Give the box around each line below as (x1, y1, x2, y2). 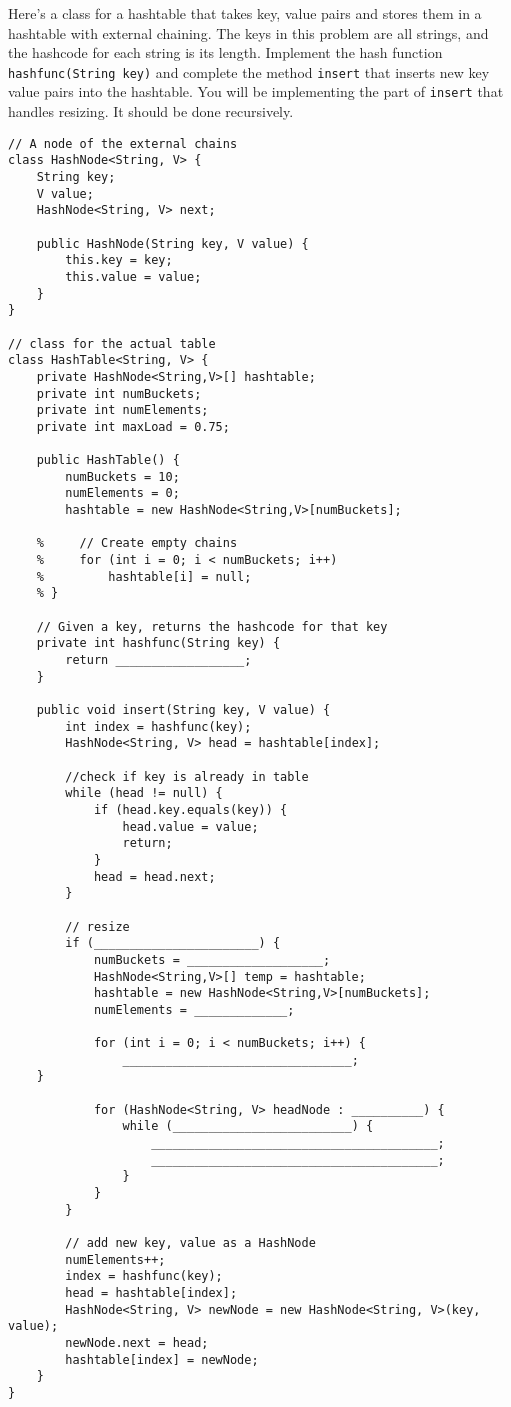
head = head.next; (93, 869, 216, 884)
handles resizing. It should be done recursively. (8, 101, 294, 122)
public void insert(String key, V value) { (36, 703, 331, 717)
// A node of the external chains (8, 136, 238, 151)
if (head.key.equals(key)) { (93, 802, 288, 817)
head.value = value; (122, 819, 259, 834)
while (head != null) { (65, 786, 223, 801)
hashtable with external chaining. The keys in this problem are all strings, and (8, 22, 489, 43)
